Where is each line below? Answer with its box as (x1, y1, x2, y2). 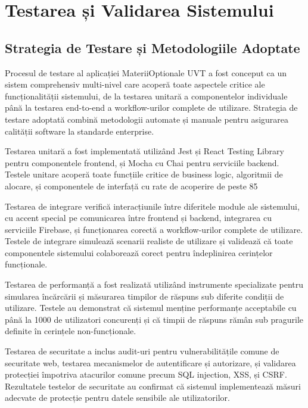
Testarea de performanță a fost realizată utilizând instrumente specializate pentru (5, 278, 304, 291)
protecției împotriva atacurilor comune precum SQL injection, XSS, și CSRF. (5, 368, 287, 381)
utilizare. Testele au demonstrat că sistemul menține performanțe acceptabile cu (5, 301, 297, 314)
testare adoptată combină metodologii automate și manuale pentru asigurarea (5, 113, 288, 125)
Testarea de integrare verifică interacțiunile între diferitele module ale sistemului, (5, 200, 300, 212)
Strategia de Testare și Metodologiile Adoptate (5, 38, 300, 57)
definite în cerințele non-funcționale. (5, 325, 136, 337)
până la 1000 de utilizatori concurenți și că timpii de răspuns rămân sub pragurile (5, 313, 304, 325)
